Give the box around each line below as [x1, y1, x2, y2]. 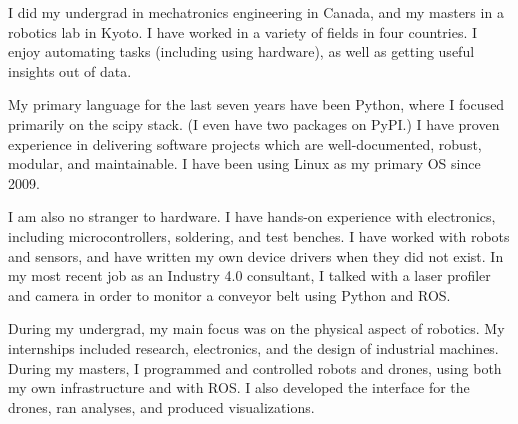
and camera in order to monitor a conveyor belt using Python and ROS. [8, 284, 451, 305]
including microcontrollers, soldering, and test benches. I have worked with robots [8, 225, 510, 246]
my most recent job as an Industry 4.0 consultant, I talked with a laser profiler [8, 265, 491, 286]
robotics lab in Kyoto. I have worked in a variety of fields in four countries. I [8, 21, 478, 42]
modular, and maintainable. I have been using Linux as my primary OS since [8, 153, 481, 174]
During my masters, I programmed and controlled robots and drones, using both [8, 357, 502, 378]
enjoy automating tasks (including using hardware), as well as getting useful [8, 41, 475, 62]
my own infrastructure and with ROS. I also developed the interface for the [8, 377, 470, 398]
